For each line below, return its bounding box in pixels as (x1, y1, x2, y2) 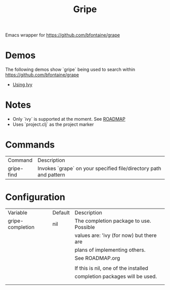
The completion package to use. (74, 217, 151, 224)
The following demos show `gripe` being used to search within (5, 67, 136, 73)
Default (52, 209, 70, 216)
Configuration (5, 191, 66, 203)
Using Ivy (12, 82, 33, 88)
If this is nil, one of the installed (74, 264, 148, 271)
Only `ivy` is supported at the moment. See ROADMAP (12, 116, 125, 122)
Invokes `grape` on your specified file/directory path (37, 165, 161, 172)
